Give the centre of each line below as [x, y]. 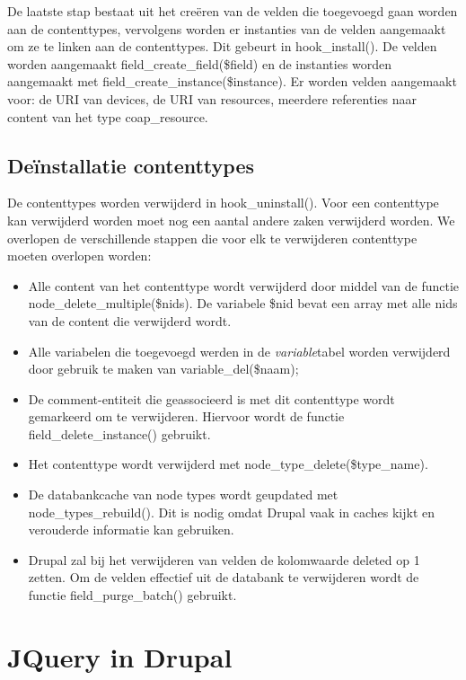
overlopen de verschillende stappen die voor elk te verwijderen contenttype [212, 238]
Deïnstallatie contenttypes [131, 165]
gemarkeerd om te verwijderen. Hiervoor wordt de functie [186, 416]
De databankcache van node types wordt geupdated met [183, 495]
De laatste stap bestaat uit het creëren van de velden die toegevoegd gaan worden [233, 11]
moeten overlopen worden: [79, 256]
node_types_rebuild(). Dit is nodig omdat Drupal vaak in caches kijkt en [232, 512]
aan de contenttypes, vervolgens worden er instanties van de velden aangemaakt [227, 28]
